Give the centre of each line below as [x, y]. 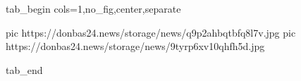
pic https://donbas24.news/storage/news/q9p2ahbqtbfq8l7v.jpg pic [151, 32]
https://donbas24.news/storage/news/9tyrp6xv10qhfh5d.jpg [135, 46]
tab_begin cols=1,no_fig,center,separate [93, 8]
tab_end [24, 69]
